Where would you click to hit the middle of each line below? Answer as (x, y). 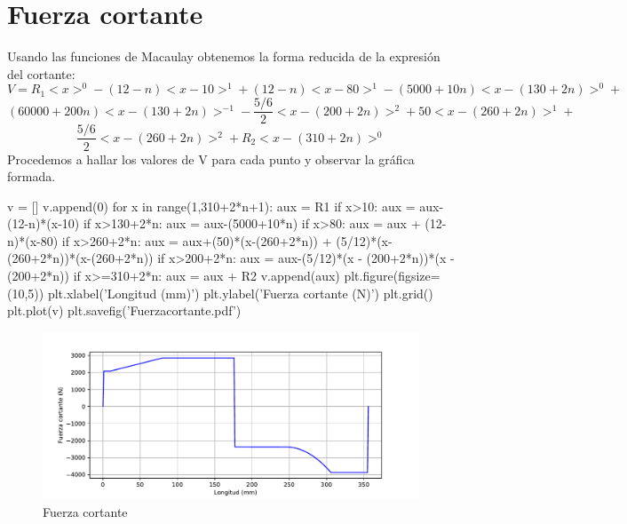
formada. (32, 176)
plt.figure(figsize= (392, 276)
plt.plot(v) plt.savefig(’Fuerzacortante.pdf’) (124, 310)
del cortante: (41, 73)
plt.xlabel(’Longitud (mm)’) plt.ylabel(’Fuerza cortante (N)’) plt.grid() (240, 293)
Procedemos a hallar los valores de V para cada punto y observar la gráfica (211, 159)
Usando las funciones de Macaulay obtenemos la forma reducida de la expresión (224, 56)
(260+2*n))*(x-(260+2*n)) (80, 258)
